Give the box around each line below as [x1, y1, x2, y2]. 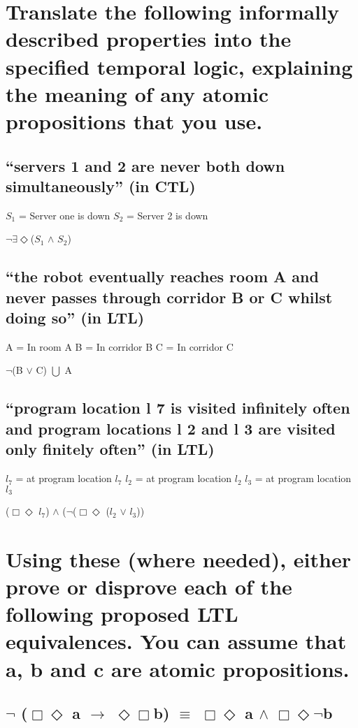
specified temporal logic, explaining [6, 52, 353, 80]
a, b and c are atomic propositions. [6, 654, 350, 683]
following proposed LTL [6, 599, 238, 628]
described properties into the [6, 24, 292, 53]
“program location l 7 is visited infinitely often [6, 397, 350, 418]
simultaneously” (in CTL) [6, 175, 196, 196]
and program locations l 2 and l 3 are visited [6, 417, 336, 439]
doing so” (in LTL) [6, 307, 145, 328]
